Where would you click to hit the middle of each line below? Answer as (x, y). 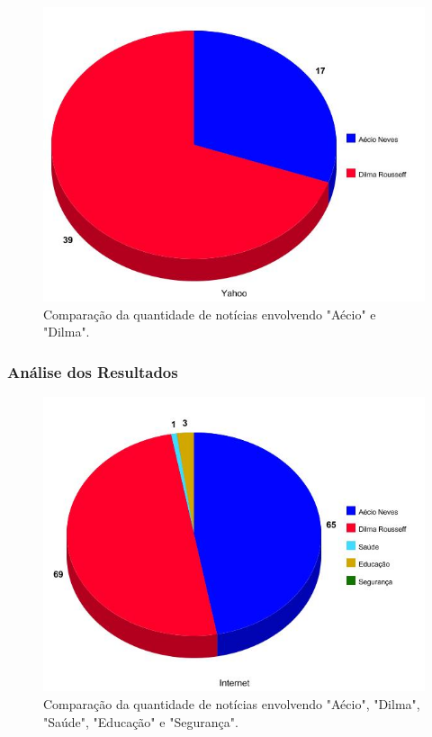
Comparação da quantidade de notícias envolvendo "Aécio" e (210, 314)
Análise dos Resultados (93, 371)
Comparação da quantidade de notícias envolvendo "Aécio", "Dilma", (232, 703)
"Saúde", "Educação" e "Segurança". (141, 721)
